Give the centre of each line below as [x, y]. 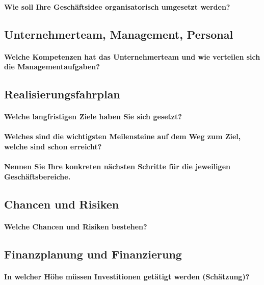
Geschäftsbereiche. [37, 176]
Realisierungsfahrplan [62, 94]
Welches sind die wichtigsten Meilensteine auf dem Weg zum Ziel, [123, 136]
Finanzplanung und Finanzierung [93, 254]
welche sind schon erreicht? [53, 146]
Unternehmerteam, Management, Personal [119, 34]
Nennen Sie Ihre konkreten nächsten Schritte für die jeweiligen [117, 166]
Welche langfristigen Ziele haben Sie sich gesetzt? [93, 116]
